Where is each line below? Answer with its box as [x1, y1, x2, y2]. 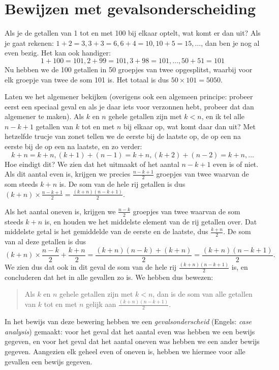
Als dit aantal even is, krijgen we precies [5, 168, 131, 179]
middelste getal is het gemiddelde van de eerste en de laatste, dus [5, 226, 208, 237]
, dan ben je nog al [201, 37, 260, 48]
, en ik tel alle [201, 111, 245, 122]
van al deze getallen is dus [5, 236, 86, 247]
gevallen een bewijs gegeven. [5, 356, 92, 366]
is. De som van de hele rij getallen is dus [59, 179, 185, 189]
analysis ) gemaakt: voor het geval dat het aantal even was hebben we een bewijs [5, 326, 255, 336]
